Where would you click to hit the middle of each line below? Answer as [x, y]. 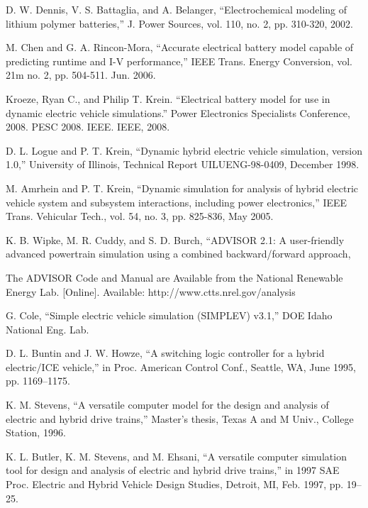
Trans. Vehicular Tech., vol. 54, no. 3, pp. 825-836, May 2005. [140, 216]
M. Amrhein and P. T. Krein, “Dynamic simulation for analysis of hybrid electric [182, 188]
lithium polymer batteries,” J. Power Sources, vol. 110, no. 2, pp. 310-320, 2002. [179, 23]
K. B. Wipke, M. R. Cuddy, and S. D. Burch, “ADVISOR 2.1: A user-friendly [175, 239]
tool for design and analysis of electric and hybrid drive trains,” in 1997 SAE [173, 470]
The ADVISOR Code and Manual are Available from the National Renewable [174, 277]
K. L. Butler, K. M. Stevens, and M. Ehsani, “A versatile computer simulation [176, 456]
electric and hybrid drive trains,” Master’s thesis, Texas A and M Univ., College [180, 418]
